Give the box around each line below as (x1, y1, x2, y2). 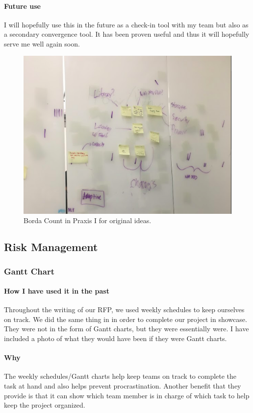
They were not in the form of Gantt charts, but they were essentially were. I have (4, 323, 249, 334)
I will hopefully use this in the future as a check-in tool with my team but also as (4, 19, 249, 29)
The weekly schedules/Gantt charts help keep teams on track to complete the (4, 371, 237, 381)
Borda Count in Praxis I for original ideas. (24, 215, 152, 226)
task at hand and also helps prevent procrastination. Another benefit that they (4, 381, 241, 390)
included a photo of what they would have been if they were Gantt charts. (4, 333, 227, 344)
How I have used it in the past (4, 286, 109, 296)
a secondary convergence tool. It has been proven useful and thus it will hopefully (4, 29, 250, 39)
